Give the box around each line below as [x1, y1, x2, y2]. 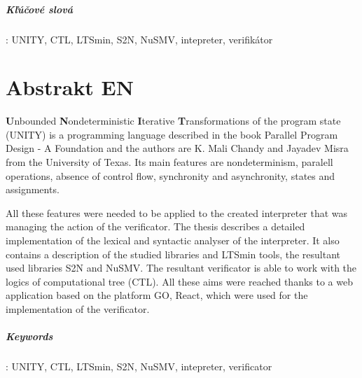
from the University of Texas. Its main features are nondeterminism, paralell [6, 155, 333, 169]
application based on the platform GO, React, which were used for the [6, 288, 308, 302]
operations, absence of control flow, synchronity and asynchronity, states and [6, 168, 335, 183]
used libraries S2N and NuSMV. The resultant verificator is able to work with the [6, 260, 357, 275]
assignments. [6, 182, 60, 197]
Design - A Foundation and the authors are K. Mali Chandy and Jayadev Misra [6, 141, 349, 155]
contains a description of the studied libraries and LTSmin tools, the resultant [6, 246, 341, 261]
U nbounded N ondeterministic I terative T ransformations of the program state [6, 113, 341, 128]
